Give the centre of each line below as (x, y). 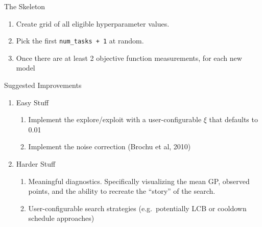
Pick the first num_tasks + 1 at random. (80, 41)
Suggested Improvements (43, 85)
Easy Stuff (32, 102)
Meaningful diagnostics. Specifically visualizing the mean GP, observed (139, 181)
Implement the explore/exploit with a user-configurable (115, 119)
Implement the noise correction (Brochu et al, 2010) (110, 146)
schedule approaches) (61, 218)
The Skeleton (25, 6)
